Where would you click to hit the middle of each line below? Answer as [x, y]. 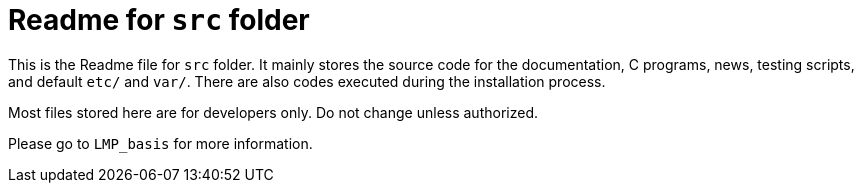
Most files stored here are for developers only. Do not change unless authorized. [273, 112]
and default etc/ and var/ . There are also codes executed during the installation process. [307, 81]
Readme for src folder [159, 20]
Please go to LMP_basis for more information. [160, 143]
